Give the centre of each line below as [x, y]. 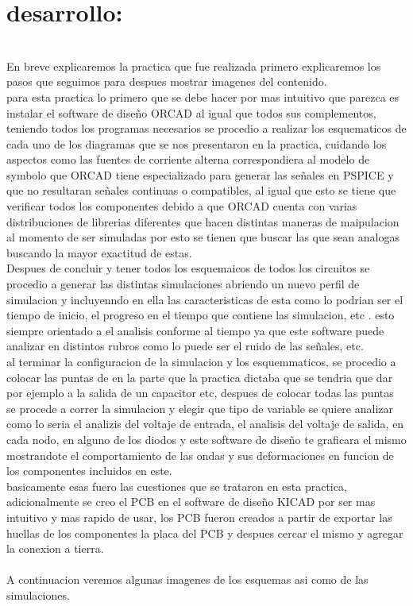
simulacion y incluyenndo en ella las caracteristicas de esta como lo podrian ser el [205, 299]
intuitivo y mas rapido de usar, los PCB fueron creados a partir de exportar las [199, 517]
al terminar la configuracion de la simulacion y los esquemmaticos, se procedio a [201, 361]
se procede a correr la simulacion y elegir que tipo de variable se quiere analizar [200, 408]
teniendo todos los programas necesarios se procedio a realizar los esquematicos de [206, 128]
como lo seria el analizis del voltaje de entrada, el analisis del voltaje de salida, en [205, 424]
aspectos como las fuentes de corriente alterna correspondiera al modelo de [188, 159]
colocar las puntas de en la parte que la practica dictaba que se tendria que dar [200, 377]
